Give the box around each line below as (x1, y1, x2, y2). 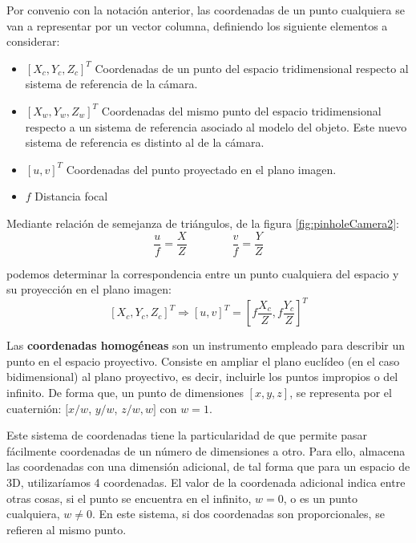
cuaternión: (6, 399, 62, 416)
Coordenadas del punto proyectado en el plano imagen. (66, 160, 337, 177)
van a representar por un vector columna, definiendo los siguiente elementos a (6, 17, 388, 34)
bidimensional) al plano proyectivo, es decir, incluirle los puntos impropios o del (6, 368, 398, 385)
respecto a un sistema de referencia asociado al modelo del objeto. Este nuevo (25, 118, 407, 135)
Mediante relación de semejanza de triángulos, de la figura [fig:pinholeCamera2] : (6, 214, 399, 231)
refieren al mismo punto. (6, 521, 127, 537)
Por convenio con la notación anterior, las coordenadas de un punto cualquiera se (6, 2, 405, 18)
